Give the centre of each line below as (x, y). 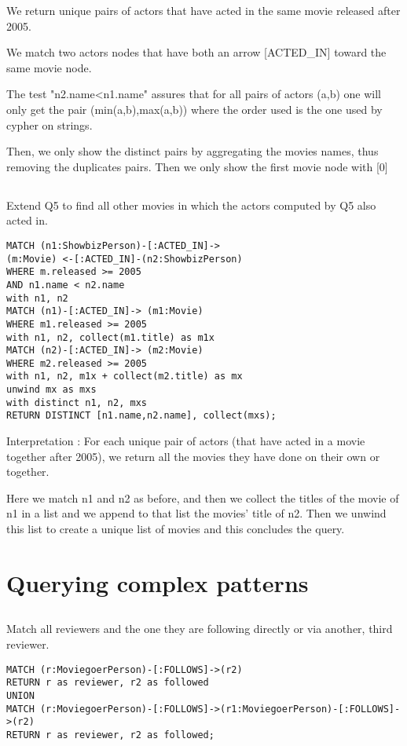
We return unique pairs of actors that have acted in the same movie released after (203, 10)
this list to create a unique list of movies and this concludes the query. (176, 529)
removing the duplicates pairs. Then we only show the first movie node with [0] (197, 166)
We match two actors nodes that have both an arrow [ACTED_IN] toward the (196, 52)
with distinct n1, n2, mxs (77, 402)
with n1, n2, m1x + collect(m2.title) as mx (125, 377)
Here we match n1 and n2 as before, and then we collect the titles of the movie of (203, 497)
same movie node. (49, 67)
